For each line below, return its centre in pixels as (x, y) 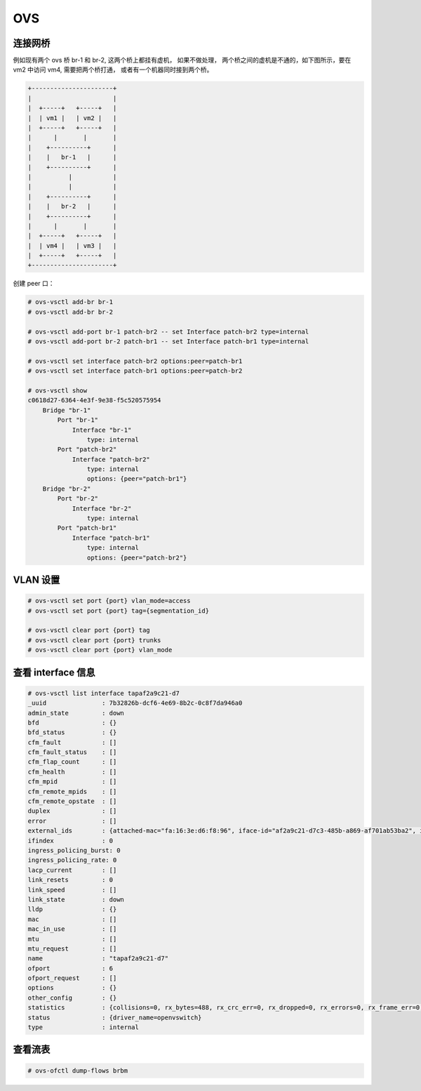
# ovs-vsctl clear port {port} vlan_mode (100, 650)
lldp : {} (72, 910)
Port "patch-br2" (87, 450)
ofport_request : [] (72, 978)
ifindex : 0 (71, 840)
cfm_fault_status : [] (72, 752)
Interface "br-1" (102, 430)
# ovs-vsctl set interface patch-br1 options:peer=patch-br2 (135, 371)
